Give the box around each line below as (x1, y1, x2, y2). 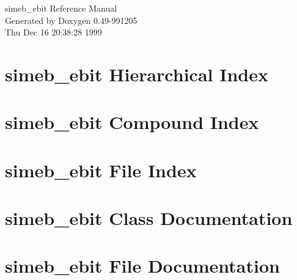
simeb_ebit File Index (5, 157, 197, 182)
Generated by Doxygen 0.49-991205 (5, 13, 137, 26)
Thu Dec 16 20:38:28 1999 (5, 26, 102, 39)
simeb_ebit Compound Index (5, 109, 259, 134)
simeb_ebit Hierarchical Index (5, 61, 268, 86)
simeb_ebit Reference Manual (5, 2, 117, 14)
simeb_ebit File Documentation (5, 253, 280, 278)
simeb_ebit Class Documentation (5, 205, 293, 230)
